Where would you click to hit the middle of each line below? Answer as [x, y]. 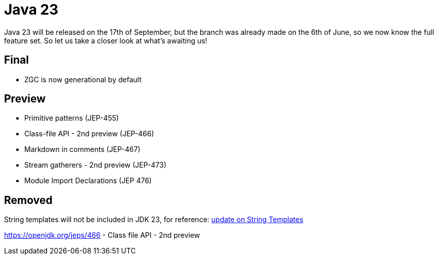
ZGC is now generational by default [83, 79]
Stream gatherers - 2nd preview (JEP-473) [95, 165]
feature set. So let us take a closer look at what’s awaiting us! [106, 40]
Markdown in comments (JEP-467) [82, 149]
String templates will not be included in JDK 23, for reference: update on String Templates [154, 220]
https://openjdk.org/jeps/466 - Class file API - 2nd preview [102, 235]
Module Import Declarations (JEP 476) [88, 181]
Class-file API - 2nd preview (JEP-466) [89, 134]
